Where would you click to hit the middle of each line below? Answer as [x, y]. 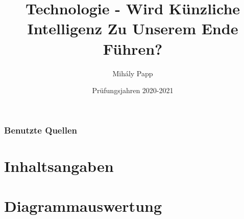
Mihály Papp [133, 73]
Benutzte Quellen [41, 130]
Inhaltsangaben [59, 166]
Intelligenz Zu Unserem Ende [133, 28]
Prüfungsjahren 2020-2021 [133, 90]
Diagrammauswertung [83, 206]
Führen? [133, 48]
